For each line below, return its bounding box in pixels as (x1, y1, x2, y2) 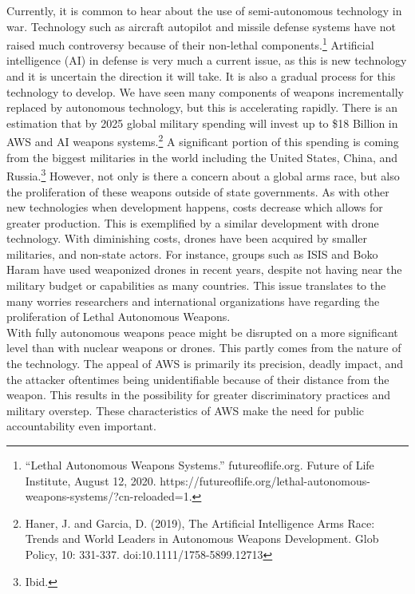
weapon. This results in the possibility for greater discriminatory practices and (6, 386, 391, 403)
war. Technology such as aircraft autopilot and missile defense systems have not (6, 18, 396, 34)
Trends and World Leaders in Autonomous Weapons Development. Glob (25, 530, 379, 547)
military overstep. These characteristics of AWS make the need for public (6, 402, 365, 418)
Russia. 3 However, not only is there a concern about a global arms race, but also (6, 165, 400, 184)
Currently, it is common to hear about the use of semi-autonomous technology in (6, 2, 402, 18)
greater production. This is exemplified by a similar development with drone (6, 214, 379, 231)
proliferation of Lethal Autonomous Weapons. (6, 308, 231, 325)
